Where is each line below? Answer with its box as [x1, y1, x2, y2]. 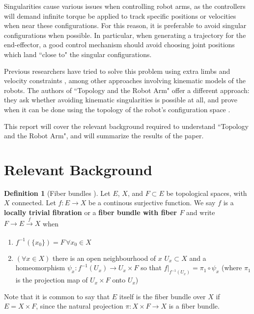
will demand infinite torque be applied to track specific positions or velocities [4, 10, 236, 21]
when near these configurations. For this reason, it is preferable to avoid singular [4, 20, 247, 31]
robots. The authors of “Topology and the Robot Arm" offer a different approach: [4, 85, 250, 95]
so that [141, 262, 162, 273]
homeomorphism [15, 262, 65, 273]
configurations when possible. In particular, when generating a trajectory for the [4, 30, 246, 40]
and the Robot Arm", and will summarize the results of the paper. [4, 130, 204, 141]
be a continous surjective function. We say [88, 197, 216, 208]
